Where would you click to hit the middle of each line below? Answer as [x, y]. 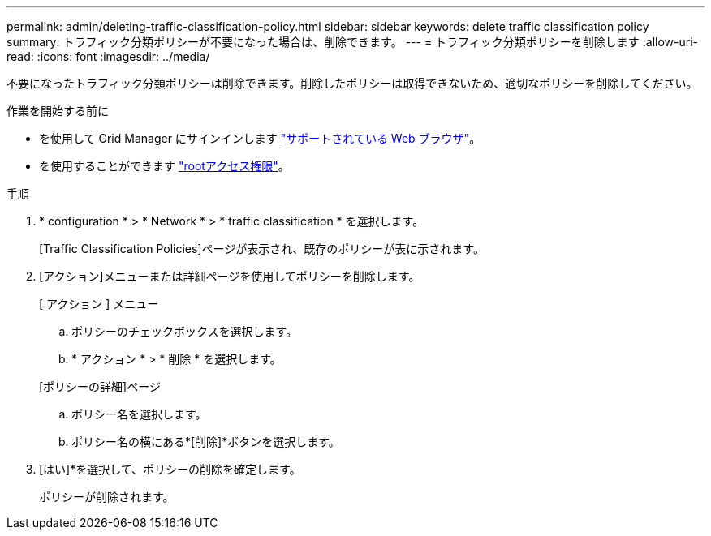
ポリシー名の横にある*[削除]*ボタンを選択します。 [206, 442]
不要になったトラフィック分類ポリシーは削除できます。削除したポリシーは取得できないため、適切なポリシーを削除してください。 [352, 83]
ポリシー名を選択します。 [139, 414]
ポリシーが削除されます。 [107, 497]
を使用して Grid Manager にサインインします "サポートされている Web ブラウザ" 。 [260, 138]
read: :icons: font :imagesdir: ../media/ [108, 56]
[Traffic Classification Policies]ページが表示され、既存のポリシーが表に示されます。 [262, 249]
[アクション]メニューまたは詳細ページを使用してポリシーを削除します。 [230, 276]
